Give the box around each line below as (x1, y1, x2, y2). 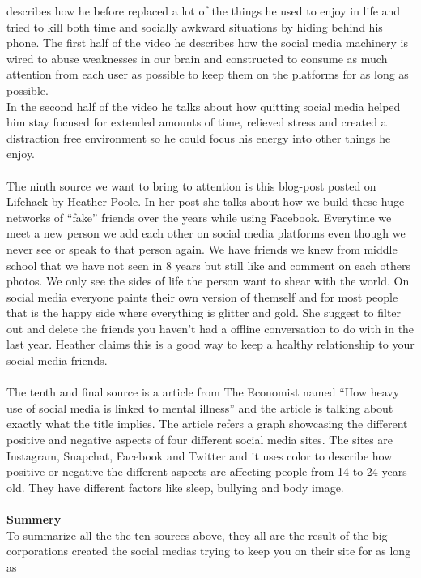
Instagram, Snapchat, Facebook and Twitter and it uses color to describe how (6, 447, 393, 464)
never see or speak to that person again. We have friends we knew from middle (6, 240, 398, 257)
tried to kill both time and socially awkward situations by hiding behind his (6, 18, 383, 35)
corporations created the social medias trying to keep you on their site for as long (6, 542, 411, 559)
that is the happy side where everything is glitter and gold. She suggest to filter (6, 304, 402, 321)
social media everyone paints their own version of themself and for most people (6, 288, 398, 305)
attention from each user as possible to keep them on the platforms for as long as (6, 66, 409, 83)
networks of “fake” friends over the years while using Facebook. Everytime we (6, 208, 392, 225)
